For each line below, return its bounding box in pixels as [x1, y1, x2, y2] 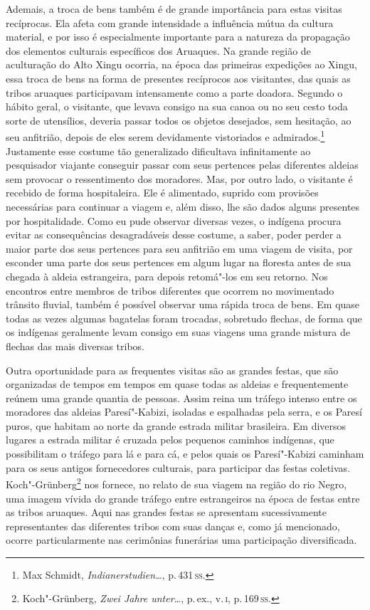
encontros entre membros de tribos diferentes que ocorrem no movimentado [6, 283, 334, 298]
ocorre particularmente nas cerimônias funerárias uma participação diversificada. [6, 532, 357, 547]
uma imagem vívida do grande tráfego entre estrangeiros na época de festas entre [6, 490, 360, 505]
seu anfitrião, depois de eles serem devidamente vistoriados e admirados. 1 [6, 127, 325, 144]
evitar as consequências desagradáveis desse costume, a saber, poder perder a [6, 227, 342, 242]
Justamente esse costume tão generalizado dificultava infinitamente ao [6, 143, 311, 158]
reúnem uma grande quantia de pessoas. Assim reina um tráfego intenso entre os [6, 390, 357, 405]
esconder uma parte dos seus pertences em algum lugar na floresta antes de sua [6, 255, 351, 270]
